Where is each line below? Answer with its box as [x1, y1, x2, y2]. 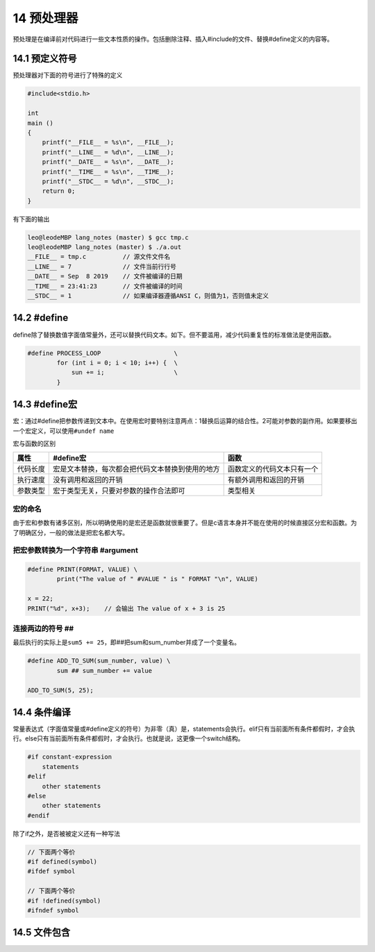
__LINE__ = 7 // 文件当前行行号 [27, 262, 177, 271]
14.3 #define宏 [12, 399, 78, 411]
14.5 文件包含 [12, 926, 71, 939]
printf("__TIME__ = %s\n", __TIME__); [42, 168, 174, 175]
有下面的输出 [12, 214, 50, 223]
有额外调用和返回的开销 [227, 475, 305, 485]
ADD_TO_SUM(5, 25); [27, 686, 94, 694]
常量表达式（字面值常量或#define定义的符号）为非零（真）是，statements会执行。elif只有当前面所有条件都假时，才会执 [12, 724, 356, 733]
